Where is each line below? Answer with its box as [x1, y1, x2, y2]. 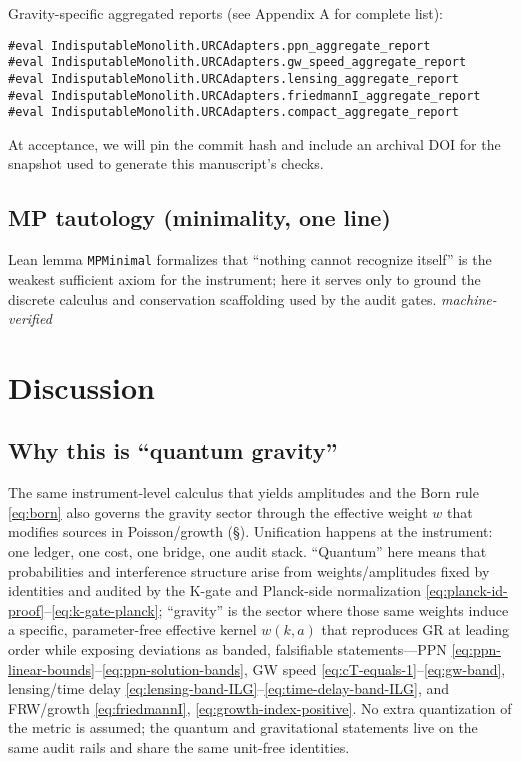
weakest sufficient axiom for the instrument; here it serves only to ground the [8, 268, 481, 289]
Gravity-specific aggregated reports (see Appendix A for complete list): [8, 3, 443, 23]
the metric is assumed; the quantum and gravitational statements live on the [8, 717, 478, 738]
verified [8, 308, 52, 329]
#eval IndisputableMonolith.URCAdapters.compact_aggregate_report [8, 105, 460, 120]
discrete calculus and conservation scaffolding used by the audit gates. [8, 288, 437, 309]
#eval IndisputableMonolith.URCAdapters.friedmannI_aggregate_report [8, 88, 481, 103]
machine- [440, 288, 497, 309]
